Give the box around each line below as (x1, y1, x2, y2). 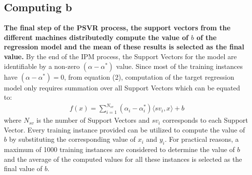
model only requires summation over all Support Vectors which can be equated (4, 82, 240, 92)
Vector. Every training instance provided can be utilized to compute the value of (4, 124, 245, 134)
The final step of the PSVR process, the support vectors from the (4, 22, 231, 33)
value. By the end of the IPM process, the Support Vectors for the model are (4, 51, 237, 61)
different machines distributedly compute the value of (4, 32, 189, 42)
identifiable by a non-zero (4, 61, 80, 71)
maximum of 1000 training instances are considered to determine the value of (4, 144, 235, 154)
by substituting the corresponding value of (9, 134, 136, 144)
